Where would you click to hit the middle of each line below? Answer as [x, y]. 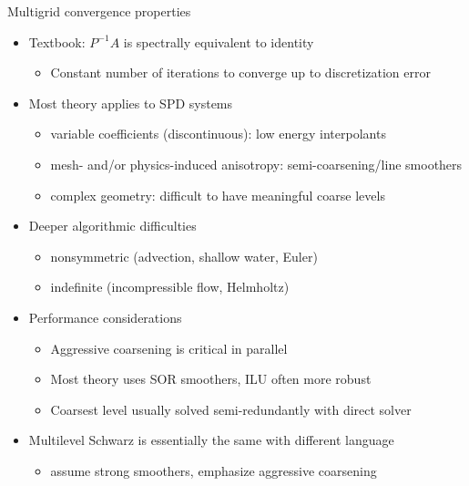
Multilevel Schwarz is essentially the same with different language [211, 440]
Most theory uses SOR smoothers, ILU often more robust [211, 379]
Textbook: [57, 41]
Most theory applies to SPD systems [131, 103]
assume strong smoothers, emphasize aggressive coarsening [214, 470]
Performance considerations [105, 317]
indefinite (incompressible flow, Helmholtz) [170, 287]
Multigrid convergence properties [99, 11]
